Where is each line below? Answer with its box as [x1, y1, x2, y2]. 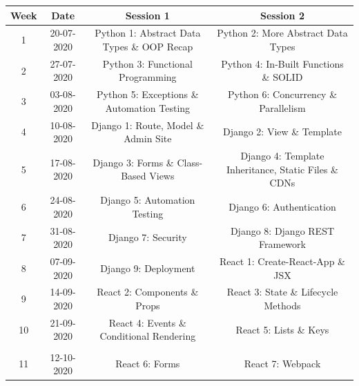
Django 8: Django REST [230, 223, 335, 238]
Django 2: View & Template [222, 124, 342, 139]
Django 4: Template [240, 148, 324, 163]
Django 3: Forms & [93, 155, 174, 169]
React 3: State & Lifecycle [226, 284, 338, 299]
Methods [264, 298, 301, 313]
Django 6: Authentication [229, 199, 336, 213]
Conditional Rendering [99, 329, 196, 343]
